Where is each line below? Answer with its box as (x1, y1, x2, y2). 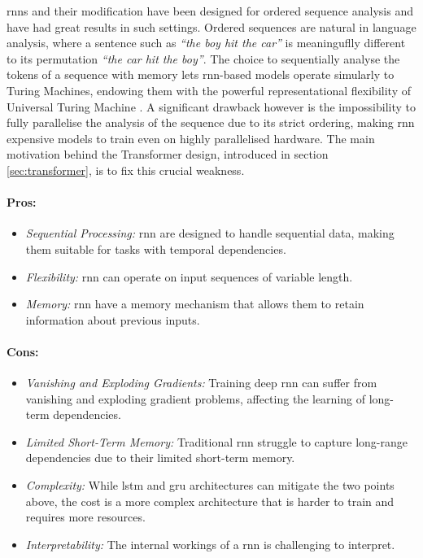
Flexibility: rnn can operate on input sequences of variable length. (25, 268, 353, 285)
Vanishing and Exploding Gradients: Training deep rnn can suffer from (25, 374, 377, 391)
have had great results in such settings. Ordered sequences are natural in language (7, 18, 416, 35)
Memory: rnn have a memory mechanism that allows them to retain (25, 295, 364, 312)
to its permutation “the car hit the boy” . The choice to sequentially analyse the (7, 50, 400, 67)
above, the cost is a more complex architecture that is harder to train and (25, 492, 395, 509)
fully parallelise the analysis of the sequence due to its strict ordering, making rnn (7, 114, 415, 131)
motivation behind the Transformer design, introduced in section (7, 146, 329, 163)
